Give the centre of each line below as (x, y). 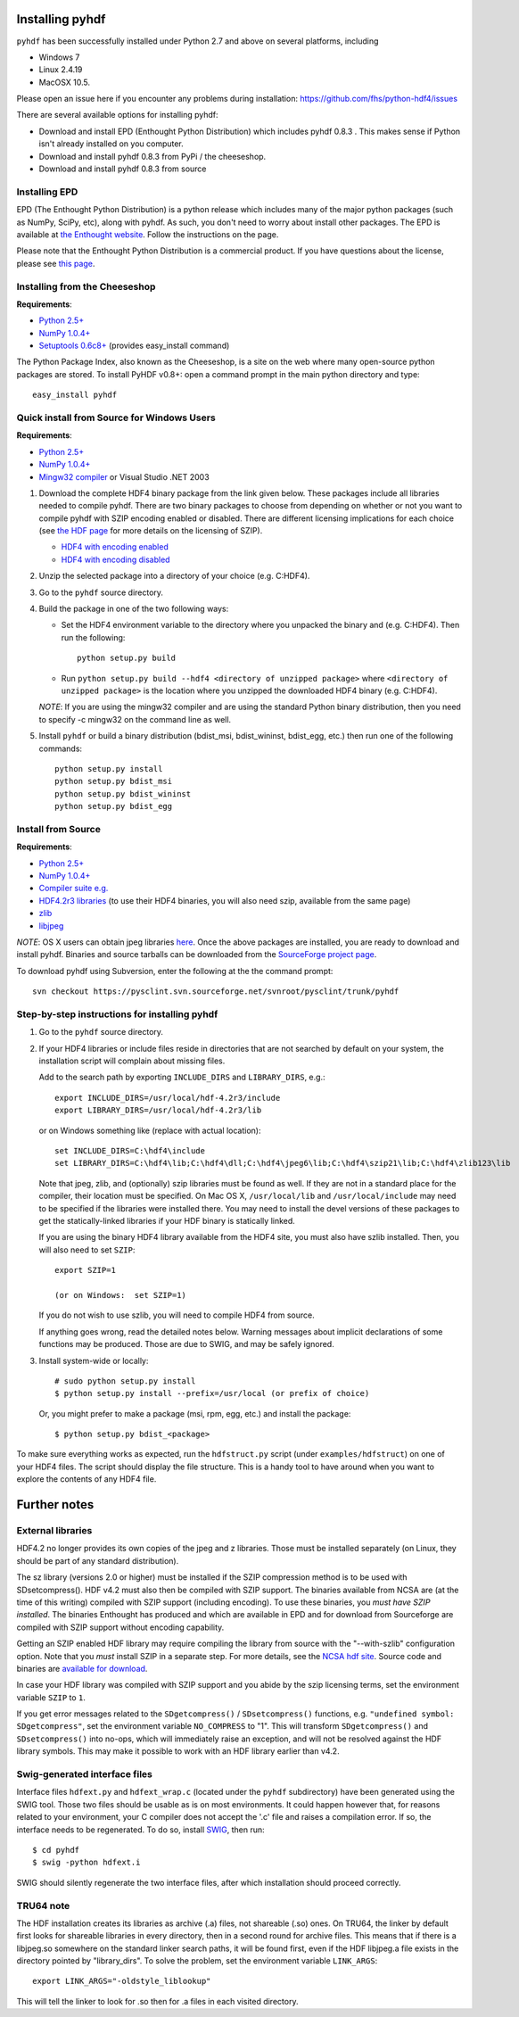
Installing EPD (47, 192)
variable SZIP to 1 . (51, 1697)
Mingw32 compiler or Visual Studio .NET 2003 (124, 476)
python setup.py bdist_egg (114, 806)
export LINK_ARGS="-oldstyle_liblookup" (122, 1981)
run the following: (93, 637)
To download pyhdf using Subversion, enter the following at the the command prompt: (175, 971)
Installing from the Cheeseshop (86, 286)
